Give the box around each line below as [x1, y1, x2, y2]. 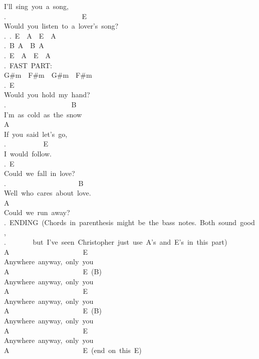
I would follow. [4, 148, 52, 158]
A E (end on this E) [4, 344, 142, 355]
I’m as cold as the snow [4, 109, 82, 119]
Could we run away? [4, 207, 70, 218]
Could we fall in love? [4, 168, 75, 178]
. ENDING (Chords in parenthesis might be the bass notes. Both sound [4, 217, 237, 228]
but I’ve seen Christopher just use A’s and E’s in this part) [33, 237, 227, 247]
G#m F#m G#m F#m [4, 70, 92, 80]
